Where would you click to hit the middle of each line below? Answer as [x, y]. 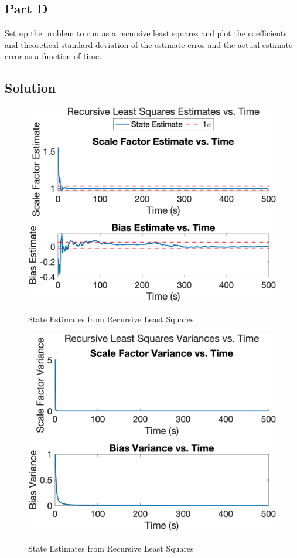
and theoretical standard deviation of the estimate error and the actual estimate [149, 44]
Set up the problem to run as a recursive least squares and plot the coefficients [146, 33]
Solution [30, 88]
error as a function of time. [53, 56]
